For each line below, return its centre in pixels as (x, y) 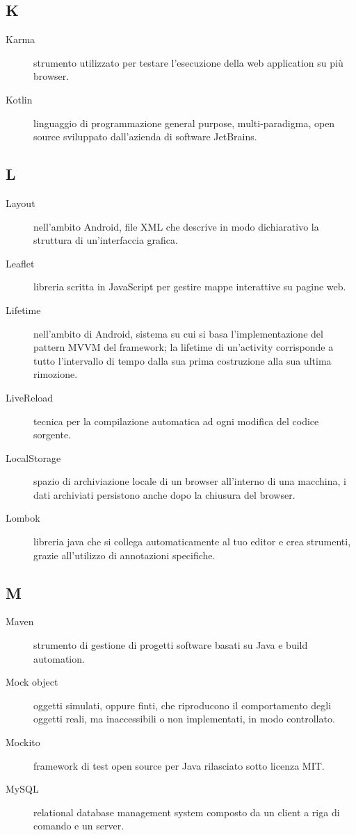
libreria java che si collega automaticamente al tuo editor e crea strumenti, (192, 541)
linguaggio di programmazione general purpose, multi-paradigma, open (184, 123)
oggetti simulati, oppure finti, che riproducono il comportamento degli (183, 705)
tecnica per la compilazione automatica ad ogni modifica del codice (176, 421)
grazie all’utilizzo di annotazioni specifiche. (124, 555)
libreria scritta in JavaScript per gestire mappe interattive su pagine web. (190, 287)
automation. (59, 658)
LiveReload (30, 397)
